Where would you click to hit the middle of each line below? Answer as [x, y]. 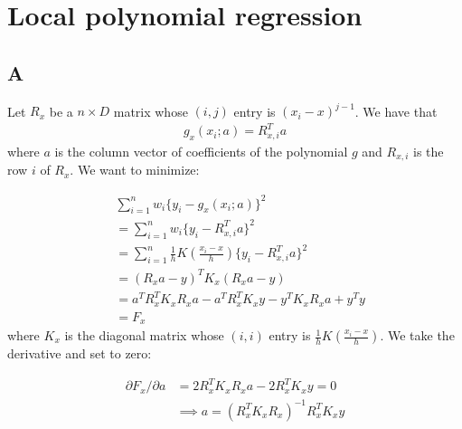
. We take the [417, 335]
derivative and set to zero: [80, 353]
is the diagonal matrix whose [144, 335]
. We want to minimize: [135, 170]
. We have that [396, 111]
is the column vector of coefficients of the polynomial [201, 151]
